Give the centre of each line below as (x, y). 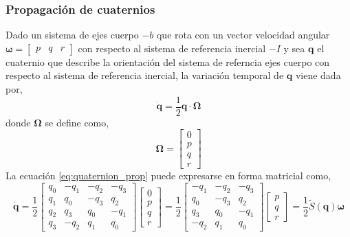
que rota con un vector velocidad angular (243, 35)
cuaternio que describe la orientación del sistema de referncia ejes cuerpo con (168, 61)
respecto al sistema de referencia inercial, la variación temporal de (145, 75)
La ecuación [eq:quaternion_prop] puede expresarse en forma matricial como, (168, 176)
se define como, (77, 122)
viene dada (318, 75)
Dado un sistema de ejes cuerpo (72, 35)
